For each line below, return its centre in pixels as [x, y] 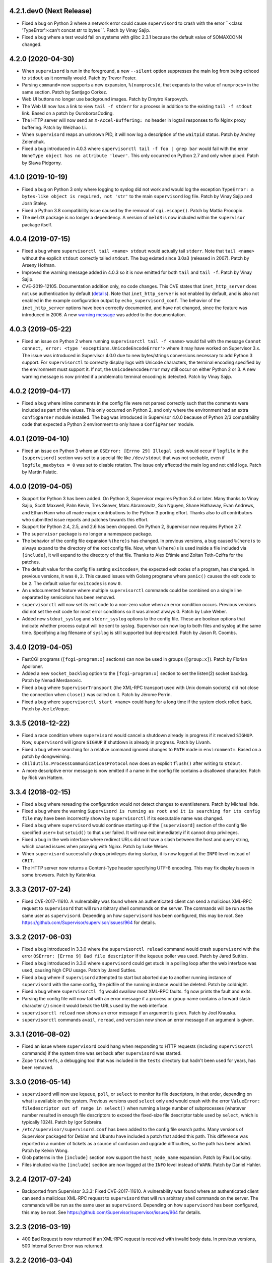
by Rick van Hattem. [43, 778]
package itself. [37, 224]
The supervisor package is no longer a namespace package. [87, 533]
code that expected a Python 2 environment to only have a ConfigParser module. [108, 424]
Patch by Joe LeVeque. [46, 709]
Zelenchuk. [33, 141]
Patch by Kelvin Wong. [45, 1150]
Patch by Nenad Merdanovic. [52, 681]
